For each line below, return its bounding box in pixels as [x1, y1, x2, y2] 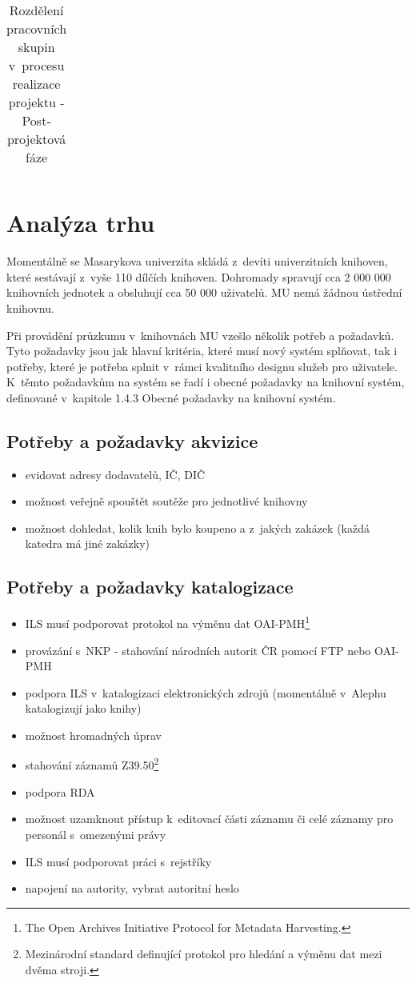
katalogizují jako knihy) [25, 700, 142, 717]
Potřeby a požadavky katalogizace [6, 574, 294, 599]
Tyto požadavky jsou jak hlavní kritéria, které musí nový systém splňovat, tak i [6, 342, 398, 359]
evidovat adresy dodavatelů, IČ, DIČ [25, 466, 206, 482]
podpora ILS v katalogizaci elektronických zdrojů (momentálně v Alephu [25, 684, 386, 701]
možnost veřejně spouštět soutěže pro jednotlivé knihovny [25, 493, 308, 509]
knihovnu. [6, 299, 54, 316]
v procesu [8, 56, 65, 74]
